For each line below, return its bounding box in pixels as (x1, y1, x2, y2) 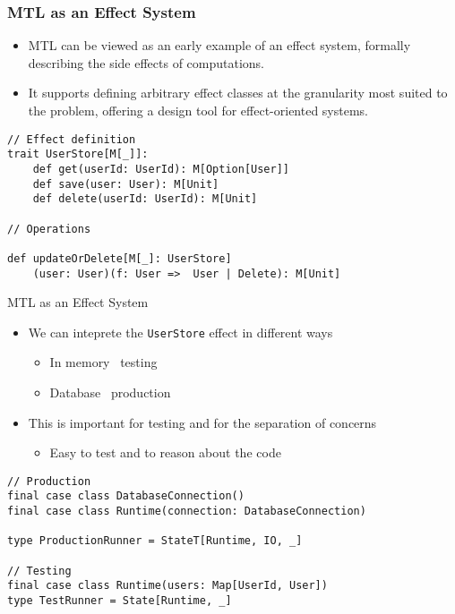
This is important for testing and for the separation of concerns (28, 413, 377, 431)
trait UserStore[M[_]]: (7, 148, 149, 161)
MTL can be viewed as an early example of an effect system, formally (28, 36, 411, 55)
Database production (49, 383, 171, 401)
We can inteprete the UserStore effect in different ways (28, 322, 333, 341)
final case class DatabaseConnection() (7, 490, 245, 503)
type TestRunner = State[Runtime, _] (7, 594, 232, 608)
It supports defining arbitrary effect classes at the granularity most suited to (28, 83, 448, 102)
